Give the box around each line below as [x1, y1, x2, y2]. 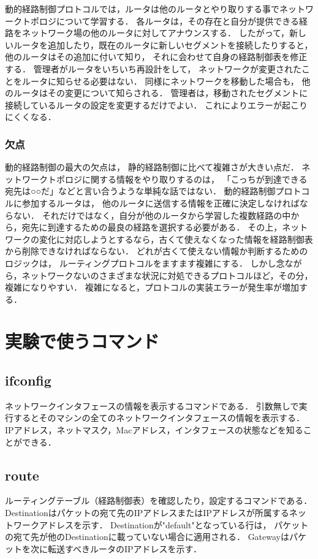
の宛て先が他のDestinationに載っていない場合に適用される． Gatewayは [5, 530, 289, 543]
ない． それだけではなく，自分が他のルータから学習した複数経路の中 [13, 208, 291, 221]
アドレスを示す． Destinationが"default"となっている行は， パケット [39, 518, 309, 531]
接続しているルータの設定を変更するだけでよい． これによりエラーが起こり [5, 98, 308, 111]
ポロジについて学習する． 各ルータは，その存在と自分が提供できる [30, 14, 299, 27]
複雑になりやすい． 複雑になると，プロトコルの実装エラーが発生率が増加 [5, 281, 300, 294]
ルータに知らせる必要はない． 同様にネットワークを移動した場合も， [21, 74, 299, 87]
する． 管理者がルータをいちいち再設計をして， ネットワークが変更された [5, 62, 301, 75]
